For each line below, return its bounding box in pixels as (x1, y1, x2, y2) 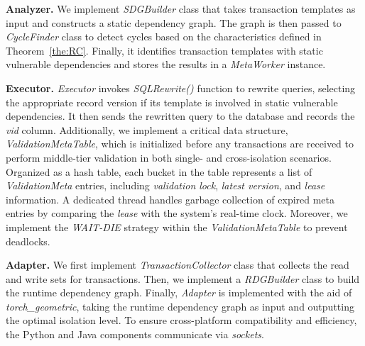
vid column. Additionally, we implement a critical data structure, (6, 122, 288, 137)
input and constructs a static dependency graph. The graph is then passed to (6, 15, 342, 30)
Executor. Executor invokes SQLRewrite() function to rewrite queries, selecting (6, 80, 356, 95)
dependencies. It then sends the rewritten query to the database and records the (6, 108, 355, 123)
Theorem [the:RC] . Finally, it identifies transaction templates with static (6, 43, 323, 57)
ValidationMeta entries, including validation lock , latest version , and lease (6, 178, 325, 193)
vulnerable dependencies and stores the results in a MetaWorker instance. (6, 57, 326, 72)
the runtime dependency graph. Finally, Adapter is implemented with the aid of (6, 285, 352, 300)
